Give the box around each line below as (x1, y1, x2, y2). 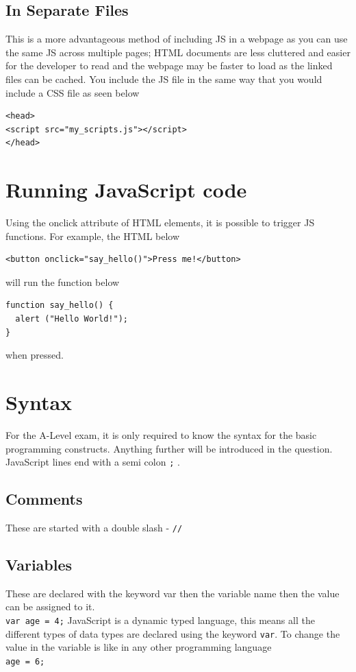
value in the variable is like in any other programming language (5, 640, 272, 654)
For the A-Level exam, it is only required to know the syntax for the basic (5, 427, 317, 442)
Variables (5, 554, 73, 575)
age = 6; (5, 656, 45, 667)
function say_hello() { (5, 300, 114, 311)
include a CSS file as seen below (5, 85, 140, 99)
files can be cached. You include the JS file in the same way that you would (5, 71, 322, 86)
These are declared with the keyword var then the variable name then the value (5, 586, 340, 600)
